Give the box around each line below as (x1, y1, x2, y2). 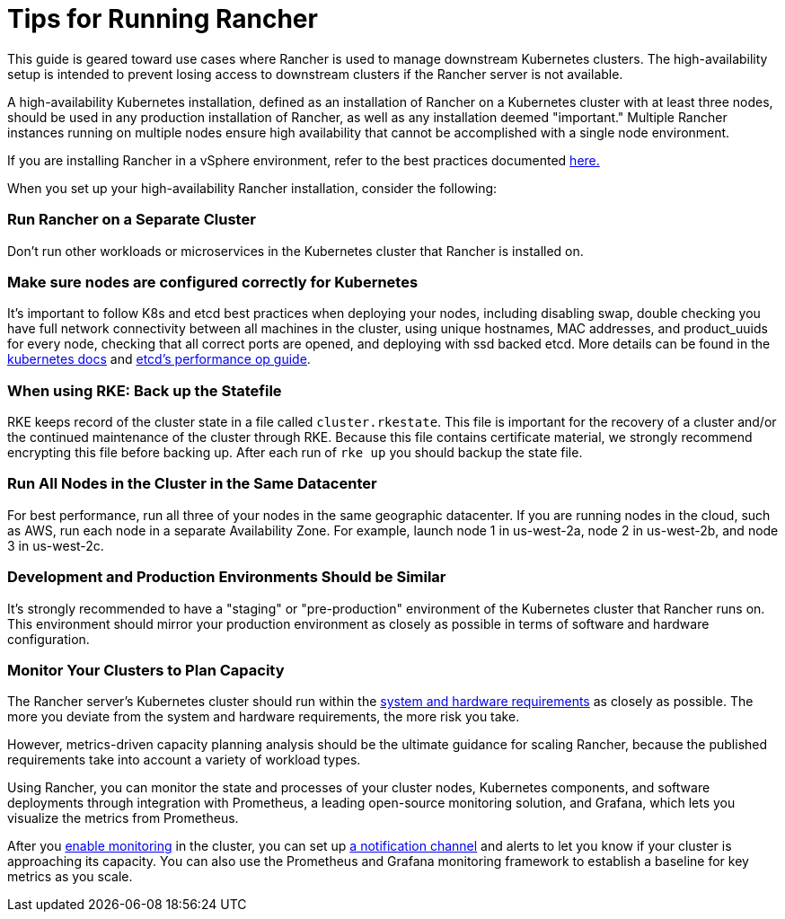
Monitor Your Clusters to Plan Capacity (7, 660, 285, 679)
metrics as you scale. (7, 869, 133, 885)
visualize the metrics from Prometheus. (7, 810, 239, 826)
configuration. (7, 631, 90, 647)
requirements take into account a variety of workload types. (7, 752, 361, 768)
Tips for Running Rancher (7, 4, 318, 34)
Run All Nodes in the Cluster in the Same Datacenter (7, 474, 377, 493)
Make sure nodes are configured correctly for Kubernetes (7, 272, 419, 291)
